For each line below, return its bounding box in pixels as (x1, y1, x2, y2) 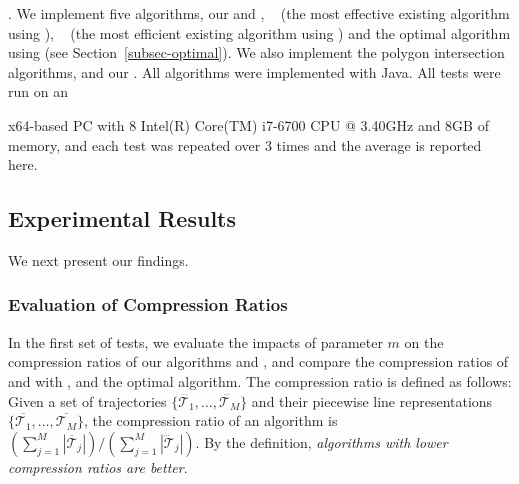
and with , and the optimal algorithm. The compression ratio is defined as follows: (8, 370, 512, 391)
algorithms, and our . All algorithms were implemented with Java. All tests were (8, 61, 501, 82)
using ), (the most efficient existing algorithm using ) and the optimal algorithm (8, 22, 511, 43)
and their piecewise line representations (251, 390, 493, 411)
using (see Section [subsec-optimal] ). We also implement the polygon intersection (8, 42, 505, 63)
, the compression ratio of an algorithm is (83, 410, 338, 431)
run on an (8, 81, 68, 102)
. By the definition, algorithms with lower (195, 431, 448, 452)
